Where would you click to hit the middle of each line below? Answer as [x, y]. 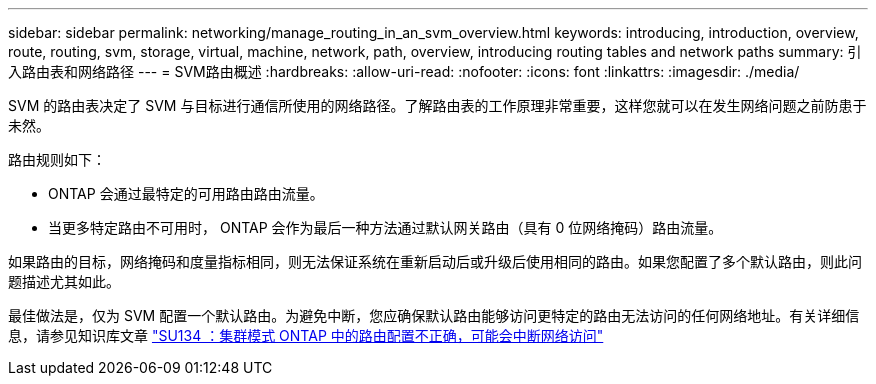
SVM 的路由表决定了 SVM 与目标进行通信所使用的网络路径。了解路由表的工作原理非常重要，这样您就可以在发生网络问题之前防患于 [437, 105]
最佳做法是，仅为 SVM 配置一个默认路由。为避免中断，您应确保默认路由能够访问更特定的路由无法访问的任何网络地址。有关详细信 [434, 315]
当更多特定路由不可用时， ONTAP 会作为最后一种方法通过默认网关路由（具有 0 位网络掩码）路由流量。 [385, 227]
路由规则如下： [57, 159]
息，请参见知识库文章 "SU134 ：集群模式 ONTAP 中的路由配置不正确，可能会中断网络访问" [306, 335]
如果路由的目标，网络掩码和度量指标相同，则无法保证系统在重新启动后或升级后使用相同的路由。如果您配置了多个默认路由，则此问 [435, 261]
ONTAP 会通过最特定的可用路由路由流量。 [186, 193]
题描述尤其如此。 [64, 281]
